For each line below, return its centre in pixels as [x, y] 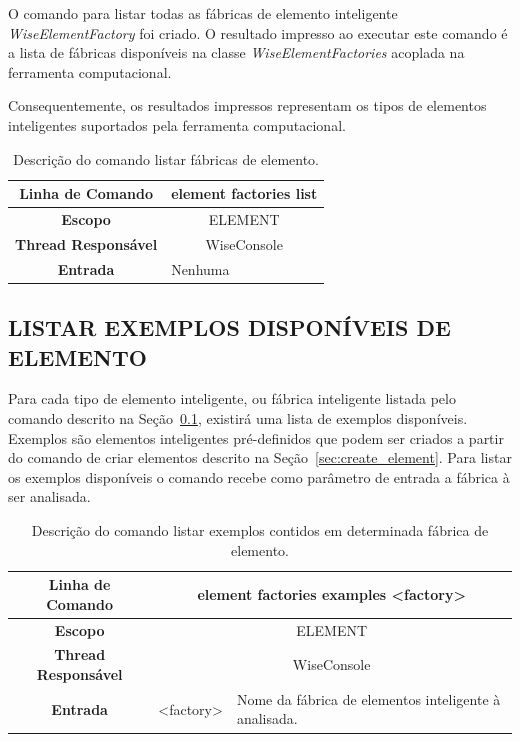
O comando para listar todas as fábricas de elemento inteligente [203, 13]
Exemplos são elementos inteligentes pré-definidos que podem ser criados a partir [256, 437]
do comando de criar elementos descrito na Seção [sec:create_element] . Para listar [260, 457]
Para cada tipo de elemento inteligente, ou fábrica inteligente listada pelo [232, 398]
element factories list [244, 193]
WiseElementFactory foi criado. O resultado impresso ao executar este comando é [258, 32]
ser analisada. [49, 496]
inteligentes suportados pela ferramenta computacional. [177, 124]
